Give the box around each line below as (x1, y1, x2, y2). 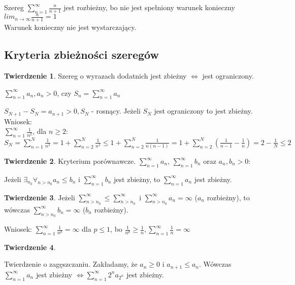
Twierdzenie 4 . (4, 241, 56, 252)
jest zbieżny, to (114, 173, 160, 184)
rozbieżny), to (207, 192, 250, 202)
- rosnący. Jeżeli (91, 105, 141, 116)
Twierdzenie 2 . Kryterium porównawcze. (4, 156, 136, 166)
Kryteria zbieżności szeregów (4, 47, 159, 62)
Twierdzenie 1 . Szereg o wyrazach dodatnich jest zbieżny (4, 70, 187, 81)
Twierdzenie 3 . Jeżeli (4, 192, 75, 202)
